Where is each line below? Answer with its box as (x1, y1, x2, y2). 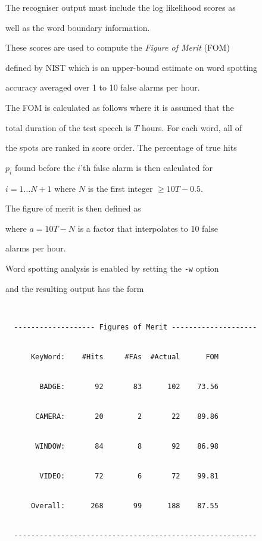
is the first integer (88, 182, 153, 194)
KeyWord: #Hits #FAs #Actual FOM (30, 353, 219, 362)
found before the (14, 161, 75, 173)
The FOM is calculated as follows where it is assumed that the (5, 101, 234, 113)
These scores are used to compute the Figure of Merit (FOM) (5, 41, 230, 54)
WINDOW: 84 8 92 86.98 (35, 442, 219, 451)
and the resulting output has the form (5, 282, 144, 294)
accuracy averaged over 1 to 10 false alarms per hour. (5, 81, 200, 94)
